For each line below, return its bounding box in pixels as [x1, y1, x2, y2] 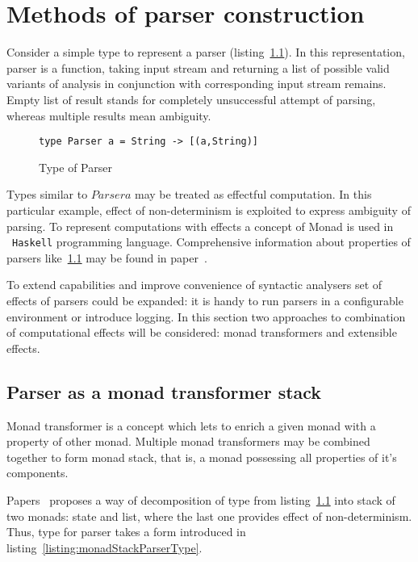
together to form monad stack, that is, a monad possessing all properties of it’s [6, 448, 397, 465]
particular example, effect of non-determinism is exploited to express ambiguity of [6, 201, 411, 218]
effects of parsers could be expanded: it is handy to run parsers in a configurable [6, 291, 403, 308]
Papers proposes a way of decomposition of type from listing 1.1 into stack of [6, 491, 395, 508]
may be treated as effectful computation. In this [135, 186, 372, 203]
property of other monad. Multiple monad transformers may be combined [6, 433, 370, 450]
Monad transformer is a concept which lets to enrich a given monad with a [6, 417, 376, 434]
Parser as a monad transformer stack [6, 379, 322, 404]
